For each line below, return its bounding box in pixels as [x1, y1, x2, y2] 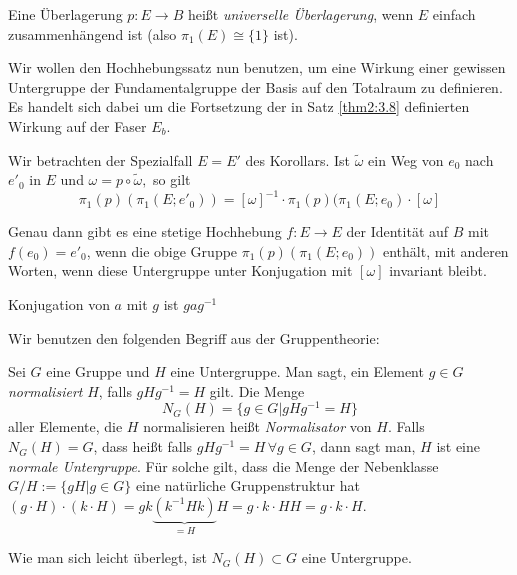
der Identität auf [346, 221, 449, 242]
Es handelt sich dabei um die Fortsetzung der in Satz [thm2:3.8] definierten [8, 96, 470, 117]
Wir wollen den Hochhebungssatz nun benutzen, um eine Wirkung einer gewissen [8, 57, 506, 78]
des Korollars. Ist [245, 149, 351, 170]
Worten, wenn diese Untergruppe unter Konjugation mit [8, 260, 353, 281]
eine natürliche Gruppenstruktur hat [135, 475, 360, 496]
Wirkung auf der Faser [8, 115, 147, 136]
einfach [432, 4, 476, 24]
